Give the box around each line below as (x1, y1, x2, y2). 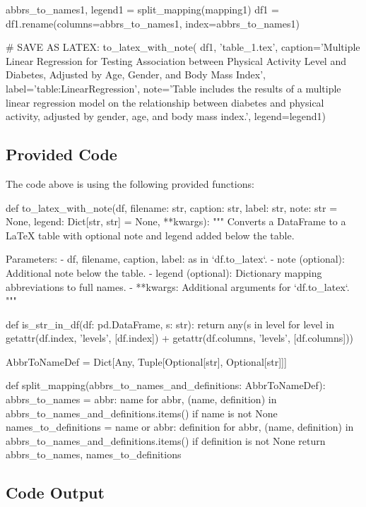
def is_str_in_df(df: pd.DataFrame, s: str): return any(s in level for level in (6, 316, 335, 331)
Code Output (6, 482, 105, 503)
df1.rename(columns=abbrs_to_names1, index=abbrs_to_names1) (6, 16, 300, 30)
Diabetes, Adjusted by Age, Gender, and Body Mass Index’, (6, 67, 266, 82)
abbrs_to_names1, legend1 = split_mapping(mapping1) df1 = (6, 2, 279, 16)
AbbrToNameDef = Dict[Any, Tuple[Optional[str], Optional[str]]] (6, 354, 287, 369)
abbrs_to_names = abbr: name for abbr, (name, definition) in (6, 392, 277, 407)
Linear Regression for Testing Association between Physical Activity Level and (6, 53, 346, 68)
